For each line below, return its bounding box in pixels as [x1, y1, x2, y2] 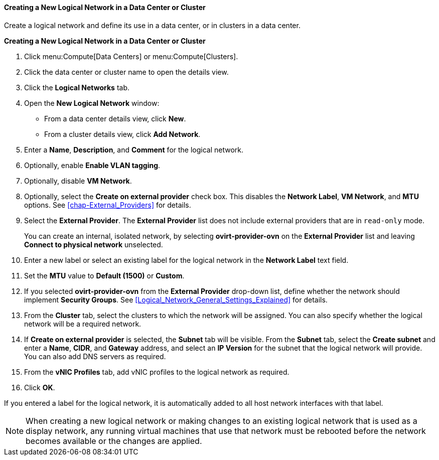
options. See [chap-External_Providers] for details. [24, 200, 191, 209]
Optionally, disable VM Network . [24, 176, 132, 185]
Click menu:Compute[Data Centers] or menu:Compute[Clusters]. [24, 52, 238, 61]
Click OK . [24, 383, 55, 392]
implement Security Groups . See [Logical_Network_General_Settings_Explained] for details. [24, 295, 328, 304]
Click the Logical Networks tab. [24, 83, 130, 92]
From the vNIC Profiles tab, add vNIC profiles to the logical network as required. [24, 367, 289, 376]
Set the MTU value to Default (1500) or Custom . [24, 271, 185, 280]
